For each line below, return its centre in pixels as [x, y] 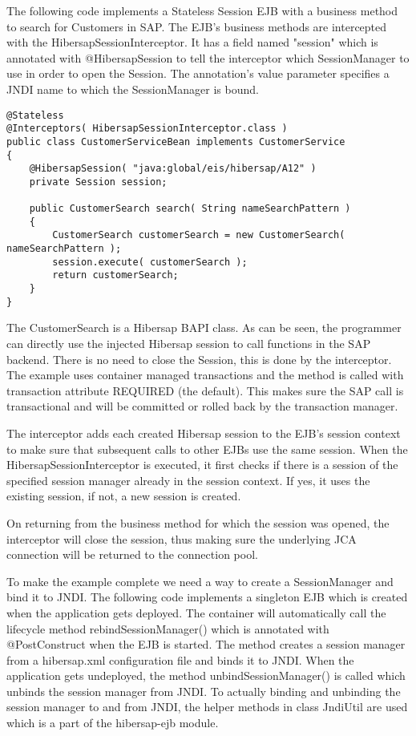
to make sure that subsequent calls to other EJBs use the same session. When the [207, 449]
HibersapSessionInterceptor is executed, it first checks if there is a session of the [202, 465]
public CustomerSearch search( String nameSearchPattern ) [190, 209]
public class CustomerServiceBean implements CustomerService [176, 142]
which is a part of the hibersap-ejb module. [113, 723]
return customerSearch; [115, 275]
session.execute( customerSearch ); [150, 262]
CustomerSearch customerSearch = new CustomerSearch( [199, 235]
